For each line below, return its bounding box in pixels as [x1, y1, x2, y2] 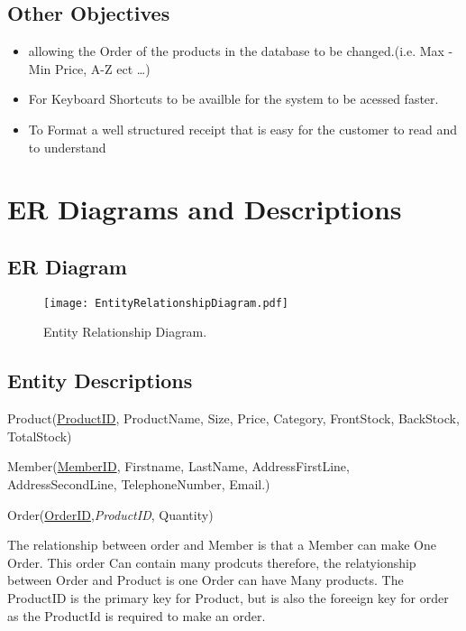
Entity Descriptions [7, 367, 193, 394]
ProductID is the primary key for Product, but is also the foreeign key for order [7, 588, 449, 607]
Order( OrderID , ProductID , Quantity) [7, 505, 214, 524]
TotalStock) [7, 426, 72, 445]
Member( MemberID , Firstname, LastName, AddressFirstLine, [7, 457, 350, 476]
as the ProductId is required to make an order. [7, 606, 266, 625]
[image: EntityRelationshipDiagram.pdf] [43, 296, 289, 310]
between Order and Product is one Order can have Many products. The [7, 571, 404, 589]
